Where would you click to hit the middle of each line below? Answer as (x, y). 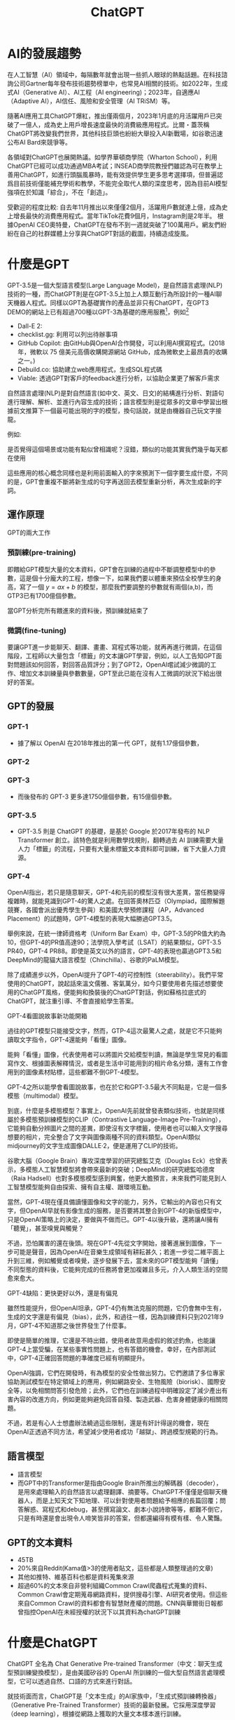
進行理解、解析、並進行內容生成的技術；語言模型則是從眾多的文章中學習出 (114, 401)
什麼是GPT (38, 265)
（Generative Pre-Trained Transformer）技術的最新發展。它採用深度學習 (112, 1705)
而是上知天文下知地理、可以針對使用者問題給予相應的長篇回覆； (128, 1501)
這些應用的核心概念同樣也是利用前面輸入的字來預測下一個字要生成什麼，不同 (117, 473)
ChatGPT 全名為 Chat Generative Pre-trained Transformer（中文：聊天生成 (115, 1664)
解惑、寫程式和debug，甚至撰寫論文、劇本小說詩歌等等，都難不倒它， (124, 1509)
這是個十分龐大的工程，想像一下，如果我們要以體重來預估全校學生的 (117, 578)
